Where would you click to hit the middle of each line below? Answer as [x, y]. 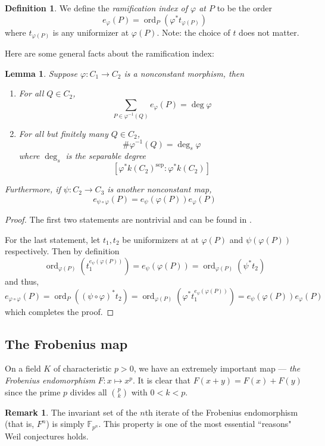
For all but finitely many [63, 133]
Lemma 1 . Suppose [41, 73]
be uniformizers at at [160, 239]
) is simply [65, 424]
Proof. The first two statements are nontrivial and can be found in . [128, 219]
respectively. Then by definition [62, 251]
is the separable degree [106, 156]
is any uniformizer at [91, 32]
